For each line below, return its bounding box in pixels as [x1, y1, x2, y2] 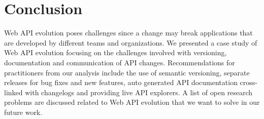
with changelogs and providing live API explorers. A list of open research [25, 87, 253, 97]
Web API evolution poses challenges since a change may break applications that [4, 27, 253, 38]
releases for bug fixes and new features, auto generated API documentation [4, 77, 238, 88]
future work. [4, 106, 43, 117]
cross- [240, 77, 257, 88]
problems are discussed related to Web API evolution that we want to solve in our [4, 97, 260, 107]
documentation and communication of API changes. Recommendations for [4, 57, 235, 67]
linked [4, 87, 23, 97]
